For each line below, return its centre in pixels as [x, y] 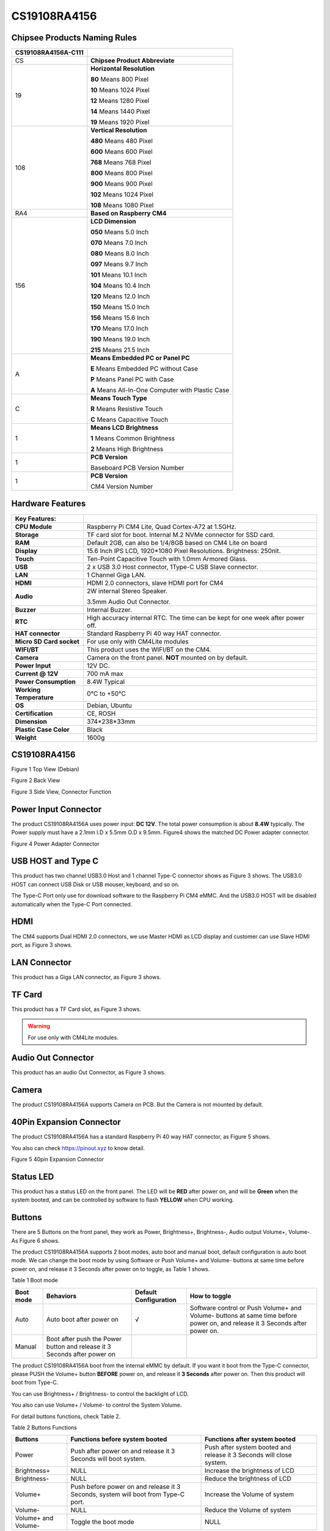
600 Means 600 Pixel [122, 152]
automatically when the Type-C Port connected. [72, 904]
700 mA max [105, 674]
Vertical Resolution [119, 130]
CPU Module [34, 527]
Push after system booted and [248, 1447]
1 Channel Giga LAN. [116, 574]
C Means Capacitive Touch [129, 419]
